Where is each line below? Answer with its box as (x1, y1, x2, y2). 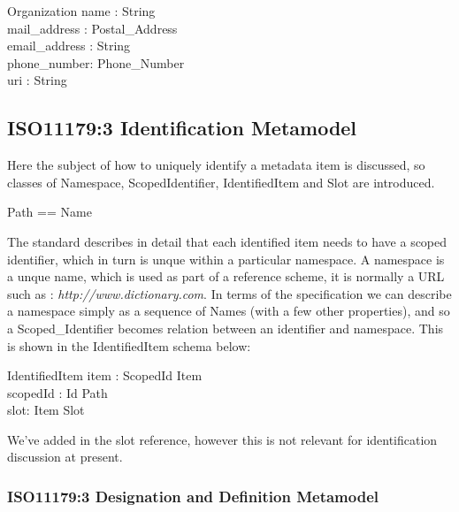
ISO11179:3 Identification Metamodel (7, 114, 357, 141)
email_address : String (7, 36, 131, 55)
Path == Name (7, 203, 92, 221)
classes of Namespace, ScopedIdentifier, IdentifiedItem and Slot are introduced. (7, 172, 435, 191)
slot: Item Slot (7, 401, 85, 419)
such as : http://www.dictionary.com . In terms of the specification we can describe (7, 284, 452, 302)
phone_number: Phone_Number (7, 53, 185, 72)
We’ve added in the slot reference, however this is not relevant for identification (7, 430, 438, 448)
